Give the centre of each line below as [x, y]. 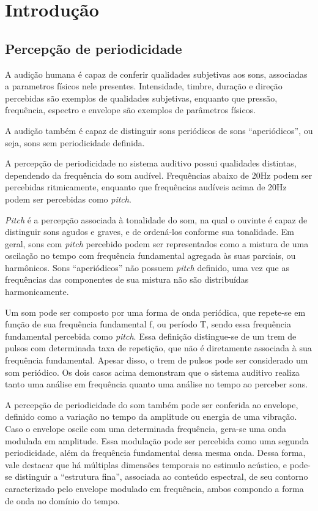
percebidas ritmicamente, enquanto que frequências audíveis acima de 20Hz [146, 187]
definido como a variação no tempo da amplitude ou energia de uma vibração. [151, 416]
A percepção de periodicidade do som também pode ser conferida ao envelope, [152, 404]
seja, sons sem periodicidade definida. [75, 142]
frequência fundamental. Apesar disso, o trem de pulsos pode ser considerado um [157, 360]
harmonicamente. [37, 292]
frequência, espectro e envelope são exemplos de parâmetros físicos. [131, 110]
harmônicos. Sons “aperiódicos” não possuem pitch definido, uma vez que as [147, 267]
